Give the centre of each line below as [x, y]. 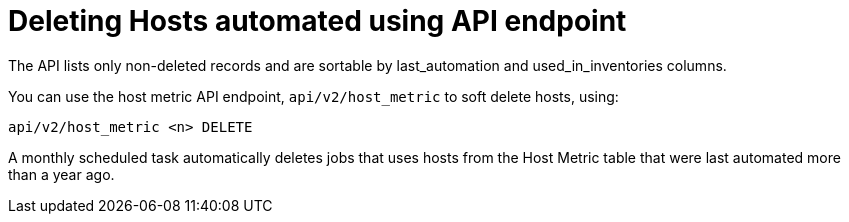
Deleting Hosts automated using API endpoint [317, 21]
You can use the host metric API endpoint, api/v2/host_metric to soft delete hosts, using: [313, 96]
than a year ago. [61, 174]
